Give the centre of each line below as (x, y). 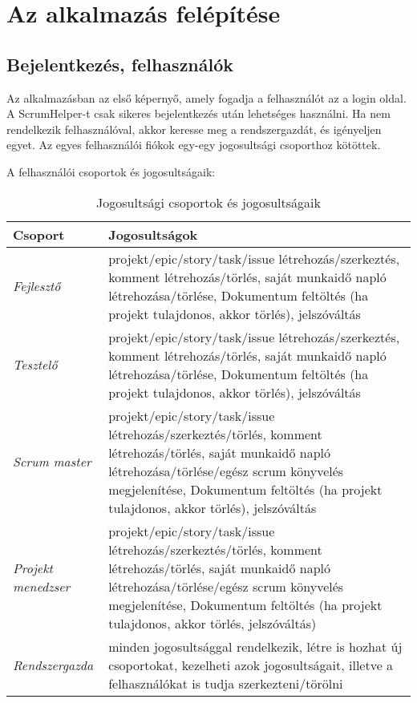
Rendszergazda (53, 665)
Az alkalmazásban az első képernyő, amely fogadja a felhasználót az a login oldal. (206, 97)
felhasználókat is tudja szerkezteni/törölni (226, 683)
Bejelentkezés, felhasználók (120, 64)
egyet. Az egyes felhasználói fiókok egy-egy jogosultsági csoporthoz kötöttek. (194, 145)
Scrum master (52, 462)
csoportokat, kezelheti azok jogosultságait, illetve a (251, 665)
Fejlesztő (37, 286)
